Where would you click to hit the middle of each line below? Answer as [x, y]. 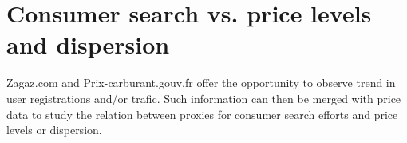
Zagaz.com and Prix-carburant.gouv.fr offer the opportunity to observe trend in [201, 83]
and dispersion [88, 44]
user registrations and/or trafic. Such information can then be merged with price [204, 98]
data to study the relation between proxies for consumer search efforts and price [202, 114]
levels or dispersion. [54, 130]
